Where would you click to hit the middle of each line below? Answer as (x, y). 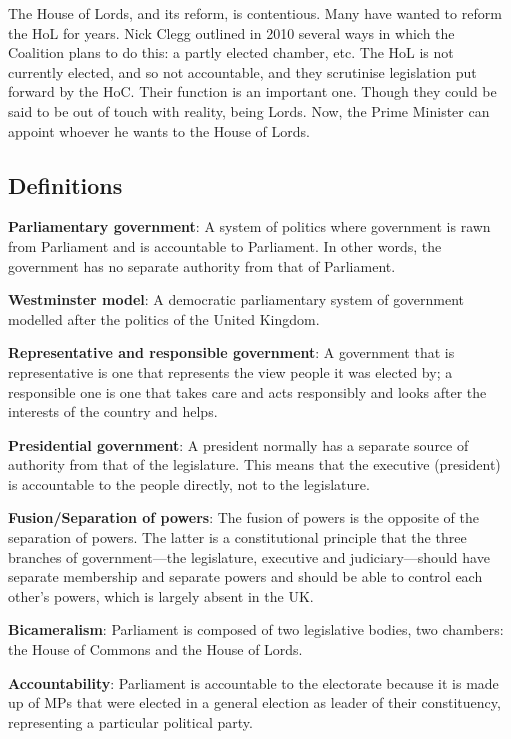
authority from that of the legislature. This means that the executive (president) (254, 464)
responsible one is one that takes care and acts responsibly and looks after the (247, 391)
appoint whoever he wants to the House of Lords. (159, 130)
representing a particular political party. (130, 721)
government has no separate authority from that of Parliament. (202, 265)
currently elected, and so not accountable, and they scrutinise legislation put (242, 71)
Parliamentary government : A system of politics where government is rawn (249, 226)
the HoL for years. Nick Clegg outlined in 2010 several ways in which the (231, 32)
